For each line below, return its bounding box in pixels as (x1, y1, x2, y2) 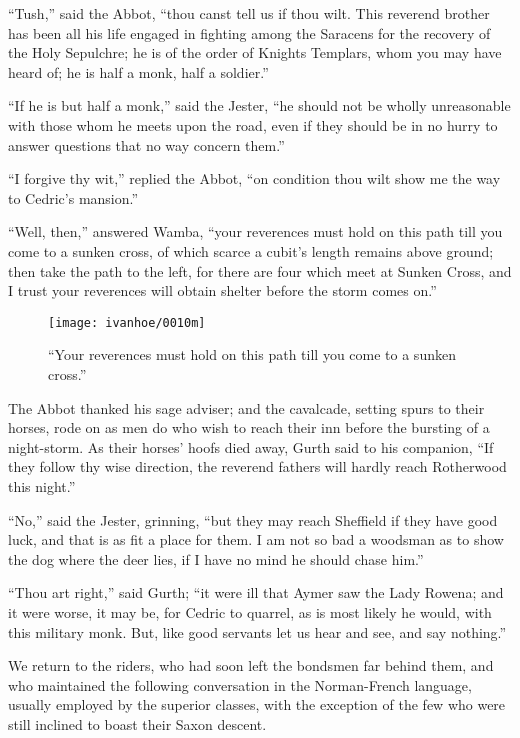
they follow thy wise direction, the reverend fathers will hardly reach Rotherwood (8, 456, 507, 477)
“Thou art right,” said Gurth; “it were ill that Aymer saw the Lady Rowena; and (8, 582, 504, 603)
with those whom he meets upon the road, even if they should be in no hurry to (8, 114, 498, 135)
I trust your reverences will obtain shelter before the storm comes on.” (8, 280, 437, 301)
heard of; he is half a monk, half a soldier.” (8, 61, 269, 82)
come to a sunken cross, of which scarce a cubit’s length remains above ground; (8, 240, 494, 261)
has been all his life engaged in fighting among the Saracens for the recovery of (8, 22, 491, 43)
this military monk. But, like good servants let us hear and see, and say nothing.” (8, 621, 507, 642)
